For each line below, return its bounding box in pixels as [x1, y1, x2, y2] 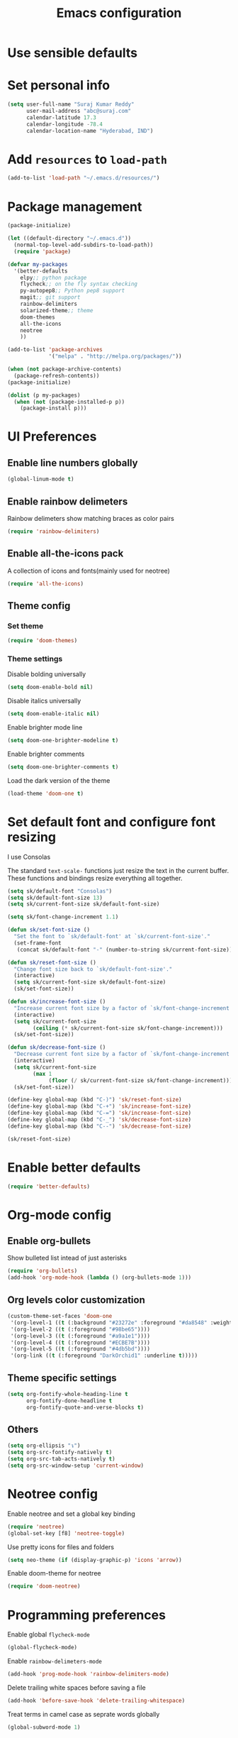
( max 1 [33, 1070, 52, 1077]
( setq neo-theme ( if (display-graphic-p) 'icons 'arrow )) [7, 1556, 182, 1563]
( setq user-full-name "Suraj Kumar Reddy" [7, 101, 135, 108]
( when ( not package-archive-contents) [7, 365, 122, 373]
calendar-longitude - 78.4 [25, 121, 103, 128]
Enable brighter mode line [7, 723, 83, 732]
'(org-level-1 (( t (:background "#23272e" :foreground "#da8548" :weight [10, 1319, 233, 1326]
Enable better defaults [7, 1159, 141, 1175]
